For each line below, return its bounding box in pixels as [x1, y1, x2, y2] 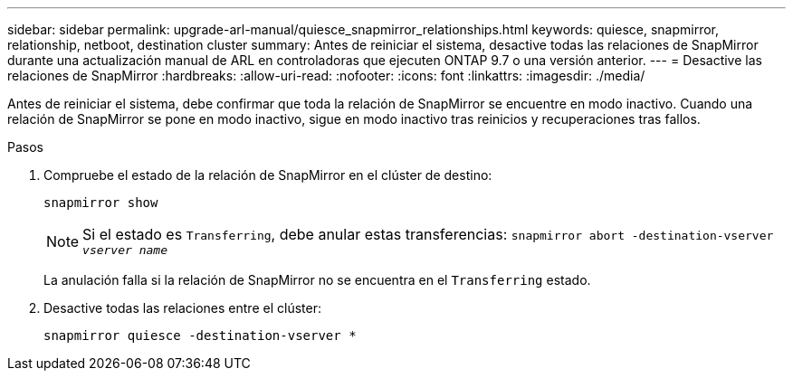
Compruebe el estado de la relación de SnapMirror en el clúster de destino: [43, 167, 492, 183]
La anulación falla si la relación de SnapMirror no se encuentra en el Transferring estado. [43, 272, 591, 288]
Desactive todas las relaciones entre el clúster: [43, 300, 321, 316]
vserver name [82, 243, 167, 257]
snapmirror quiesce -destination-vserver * [43, 328, 357, 343]
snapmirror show [43, 195, 158, 210]
